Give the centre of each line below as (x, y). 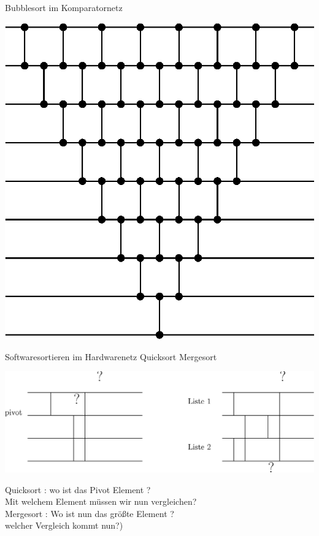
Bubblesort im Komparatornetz (64, 7)
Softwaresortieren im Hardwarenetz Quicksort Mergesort (111, 356)
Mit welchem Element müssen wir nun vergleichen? (101, 501)
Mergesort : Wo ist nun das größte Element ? (90, 513)
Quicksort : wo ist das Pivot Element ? (78, 489)
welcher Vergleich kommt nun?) (64, 525)
